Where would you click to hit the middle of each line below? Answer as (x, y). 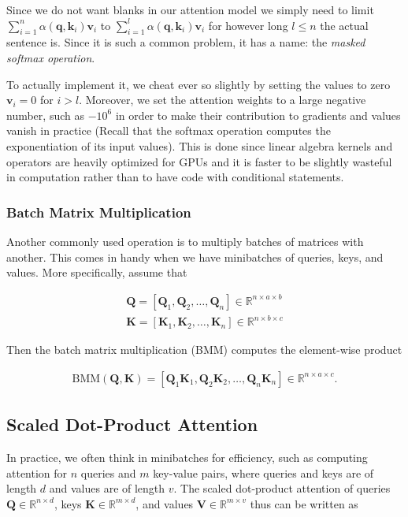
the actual (344, 25)
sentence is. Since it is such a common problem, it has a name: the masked (186, 42)
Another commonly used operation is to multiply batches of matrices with (185, 241)
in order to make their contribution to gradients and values (258, 115)
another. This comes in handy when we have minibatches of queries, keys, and (195, 257)
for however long (248, 25)
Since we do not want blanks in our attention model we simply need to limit (190, 9)
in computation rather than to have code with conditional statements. (175, 177)
